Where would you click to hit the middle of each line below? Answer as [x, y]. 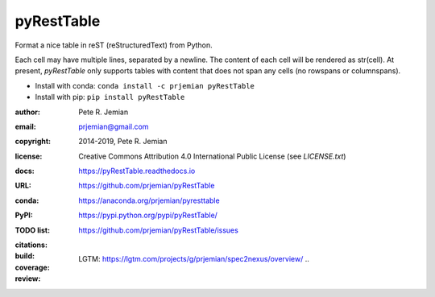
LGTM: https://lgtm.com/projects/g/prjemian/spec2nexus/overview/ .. [194, 259]
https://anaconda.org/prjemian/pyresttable [149, 200]
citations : [31, 245]
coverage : [32, 267]
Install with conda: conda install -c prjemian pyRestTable [145, 85]
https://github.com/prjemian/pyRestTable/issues [159, 230]
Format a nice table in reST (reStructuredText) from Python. [114, 45]
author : [27, 112]
